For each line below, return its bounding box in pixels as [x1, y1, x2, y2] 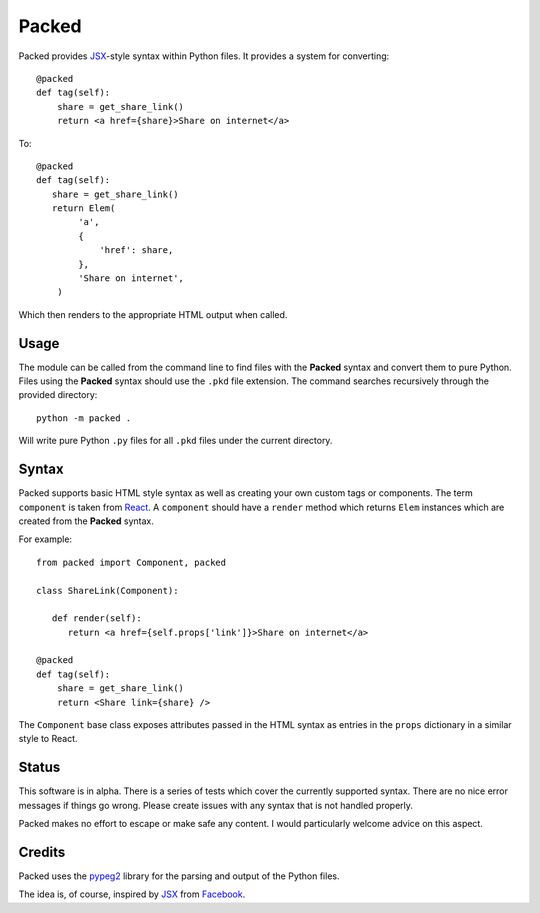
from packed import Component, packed [36, 556, 227, 568]
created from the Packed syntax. [18, 515, 154, 527]
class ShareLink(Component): [36, 585, 179, 596]
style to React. [18, 733, 79, 745]
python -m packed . [36, 412, 132, 424]
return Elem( [51, 203, 116, 214]
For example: [18, 533, 73, 545]
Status [18, 759, 61, 776]
